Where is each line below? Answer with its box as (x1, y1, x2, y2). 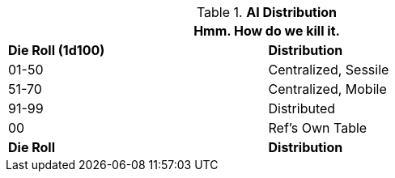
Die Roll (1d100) (8, 42, 105, 58)
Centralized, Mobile (268, 81, 387, 97)
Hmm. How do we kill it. (193, 23, 340, 39)
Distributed (268, 100, 336, 117)
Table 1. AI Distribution (196, 4, 338, 20)
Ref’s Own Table (268, 120, 367, 136)
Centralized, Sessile (268, 61, 389, 78)
